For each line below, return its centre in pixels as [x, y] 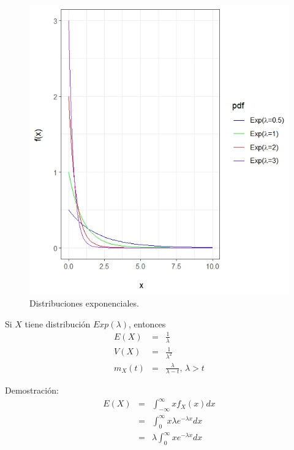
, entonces [147, 323]
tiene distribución [58, 323]
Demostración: [32, 390]
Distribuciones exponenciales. [84, 303]
